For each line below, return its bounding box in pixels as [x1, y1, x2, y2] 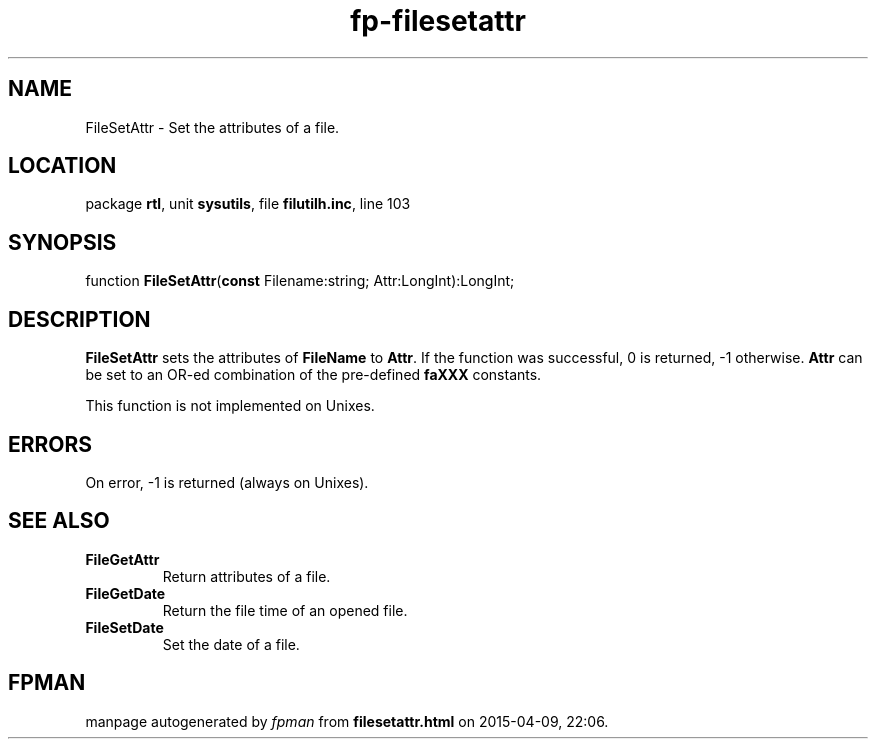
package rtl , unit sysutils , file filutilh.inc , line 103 [85, 195, 411, 213]
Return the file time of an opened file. [162, 601, 408, 619]
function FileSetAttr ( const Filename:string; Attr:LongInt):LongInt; [85, 272, 515, 290]
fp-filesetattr [350, 4, 526, 38]
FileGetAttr [85, 550, 160, 568]
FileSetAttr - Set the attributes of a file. [85, 118, 340, 136]
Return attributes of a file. [162, 567, 331, 585]
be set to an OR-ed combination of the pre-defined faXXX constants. [85, 366, 542, 384]
